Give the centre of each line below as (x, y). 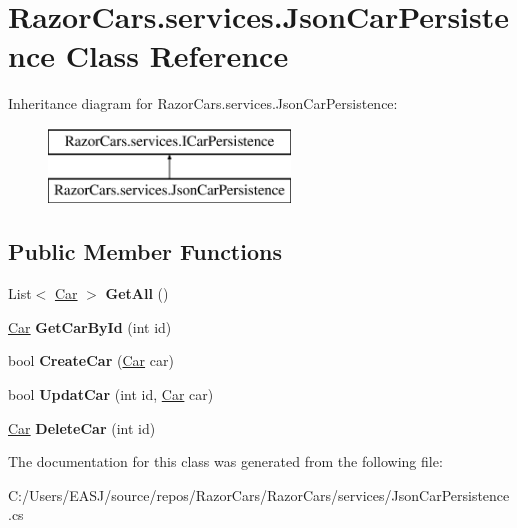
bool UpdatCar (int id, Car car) (111, 394)
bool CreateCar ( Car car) (91, 360)
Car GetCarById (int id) (90, 326)
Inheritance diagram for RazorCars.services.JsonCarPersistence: (203, 103)
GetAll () (137, 293)
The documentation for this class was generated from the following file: (225, 461)
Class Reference (177, 55)
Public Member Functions (145, 251)
